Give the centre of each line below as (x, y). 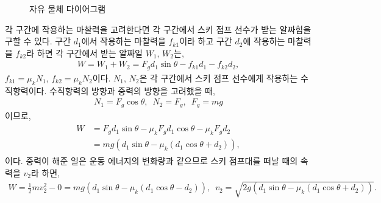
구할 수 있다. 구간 (38, 41)
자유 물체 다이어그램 (68, 9)
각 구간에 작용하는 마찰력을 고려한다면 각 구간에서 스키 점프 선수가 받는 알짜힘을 (158, 29)
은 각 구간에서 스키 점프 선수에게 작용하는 (219, 77)
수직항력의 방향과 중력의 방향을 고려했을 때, (132, 90)
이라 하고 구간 (206, 41)
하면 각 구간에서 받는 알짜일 (90, 53)
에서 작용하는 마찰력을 (123, 41)
